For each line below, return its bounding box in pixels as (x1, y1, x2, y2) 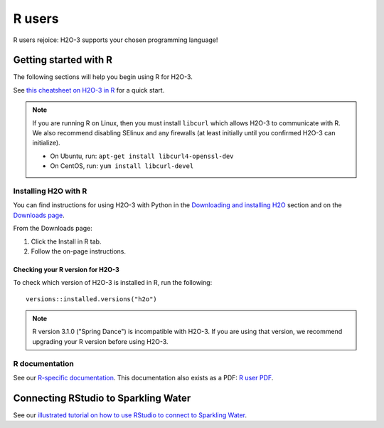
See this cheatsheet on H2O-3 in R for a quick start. (13, 85, 165, 94)
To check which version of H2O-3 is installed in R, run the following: (13, 278, 213, 287)
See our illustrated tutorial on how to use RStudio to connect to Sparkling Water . (13, 410, 247, 419)
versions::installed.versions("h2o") (26, 295, 158, 303)
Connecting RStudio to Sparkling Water (13, 392, 191, 404)
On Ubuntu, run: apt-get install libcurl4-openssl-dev (50, 152, 234, 160)
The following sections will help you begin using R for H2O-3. (13, 73, 193, 81)
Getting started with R (13, 54, 113, 66)
